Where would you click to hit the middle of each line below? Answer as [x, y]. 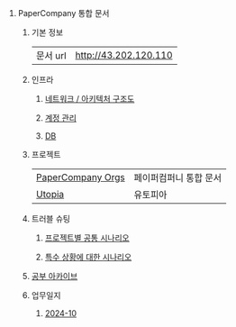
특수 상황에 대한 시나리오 [88, 257]
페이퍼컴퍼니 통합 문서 [178, 178]
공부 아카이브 [54, 276]
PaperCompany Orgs [80, 177]
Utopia [50, 194]
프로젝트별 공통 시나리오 [87, 238]
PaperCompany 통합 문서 [64, 13]
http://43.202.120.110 [124, 55]
